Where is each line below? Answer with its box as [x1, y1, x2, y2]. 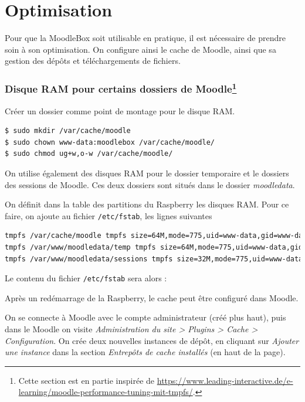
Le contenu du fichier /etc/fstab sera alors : [5, 272, 167, 284]
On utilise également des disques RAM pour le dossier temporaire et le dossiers [5, 166, 289, 179]
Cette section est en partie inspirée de [18, 374, 155, 386]
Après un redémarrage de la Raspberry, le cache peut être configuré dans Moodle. [5, 291, 299, 304]
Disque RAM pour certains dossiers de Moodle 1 [5, 80, 237, 96]
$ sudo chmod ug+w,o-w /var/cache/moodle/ [5, 149, 173, 158]
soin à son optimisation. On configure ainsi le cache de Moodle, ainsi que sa [5, 43, 276, 55]
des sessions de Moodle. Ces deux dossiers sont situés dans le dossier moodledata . [5, 178, 295, 190]
